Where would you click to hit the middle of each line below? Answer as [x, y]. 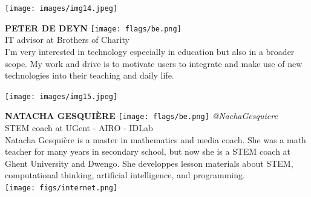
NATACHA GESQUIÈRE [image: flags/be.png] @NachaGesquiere [141, 116]
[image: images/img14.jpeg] [61, 8]
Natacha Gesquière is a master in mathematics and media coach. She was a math [155, 139]
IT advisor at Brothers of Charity [67, 40]
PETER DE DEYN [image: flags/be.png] [93, 27]
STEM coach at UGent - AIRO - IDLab [79, 128]
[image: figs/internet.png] [61, 188]
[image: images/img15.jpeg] [61, 96]
